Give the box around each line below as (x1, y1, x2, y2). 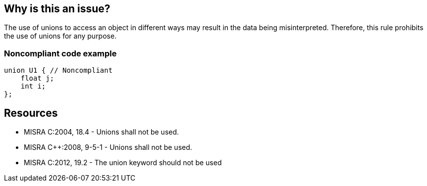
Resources (4, 106, 58, 119)
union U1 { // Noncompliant (4, 66, 113, 75)
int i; (20, 82, 46, 91)
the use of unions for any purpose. (4, 32, 117, 41)
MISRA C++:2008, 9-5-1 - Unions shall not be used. (24, 143, 192, 152)
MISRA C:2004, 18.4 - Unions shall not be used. (24, 128, 179, 137)
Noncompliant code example (4, 48, 117, 58)
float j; (20, 74, 54, 83)
